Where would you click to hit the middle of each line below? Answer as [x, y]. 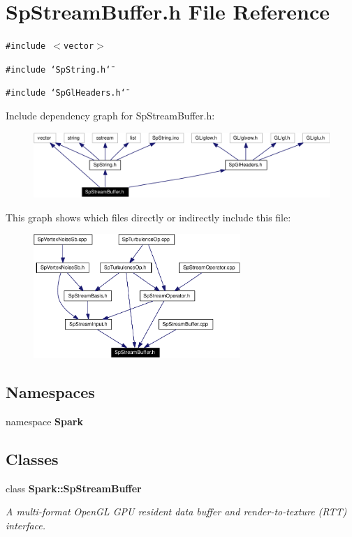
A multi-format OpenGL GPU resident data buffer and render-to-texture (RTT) [176, 512]
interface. [26, 525]
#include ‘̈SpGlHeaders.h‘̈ [66, 93]
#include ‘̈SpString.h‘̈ [58, 69]
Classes [32, 458]
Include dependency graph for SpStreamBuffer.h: [110, 116]
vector [79, 46]
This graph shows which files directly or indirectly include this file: [148, 217]
